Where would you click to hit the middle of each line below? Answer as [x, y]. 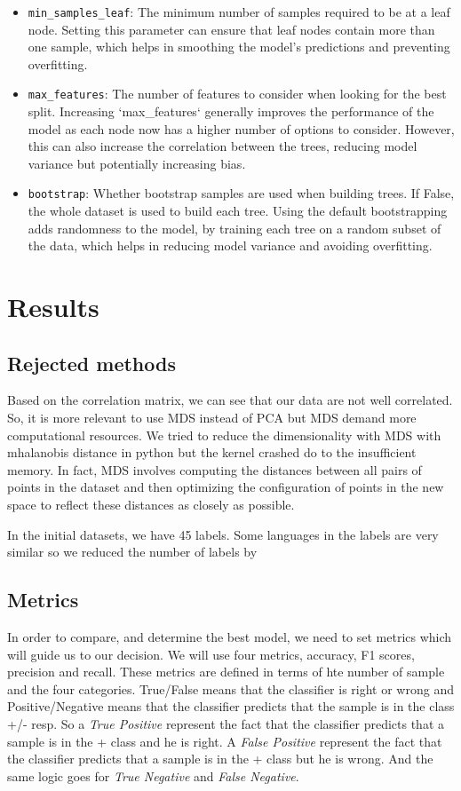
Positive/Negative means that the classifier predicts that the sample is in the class [231, 706]
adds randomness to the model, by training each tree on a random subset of [234, 228]
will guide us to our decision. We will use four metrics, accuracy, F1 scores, [211, 654]
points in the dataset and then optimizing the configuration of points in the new [226, 487]
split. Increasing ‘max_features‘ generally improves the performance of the [231, 111]
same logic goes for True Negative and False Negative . [153, 775]
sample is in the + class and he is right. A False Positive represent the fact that [225, 741]
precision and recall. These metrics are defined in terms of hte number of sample [226, 672]
